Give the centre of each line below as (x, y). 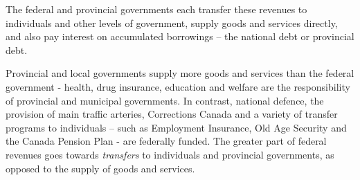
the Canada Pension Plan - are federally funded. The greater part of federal (166, 141)
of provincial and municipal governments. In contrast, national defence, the (165, 100)
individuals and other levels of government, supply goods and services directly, (172, 22)
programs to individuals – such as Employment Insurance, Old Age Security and (176, 127)
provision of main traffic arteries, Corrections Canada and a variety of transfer (172, 114)
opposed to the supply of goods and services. (100, 168)
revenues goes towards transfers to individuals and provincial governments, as (170, 154)
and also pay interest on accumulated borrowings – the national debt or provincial (180, 36)
